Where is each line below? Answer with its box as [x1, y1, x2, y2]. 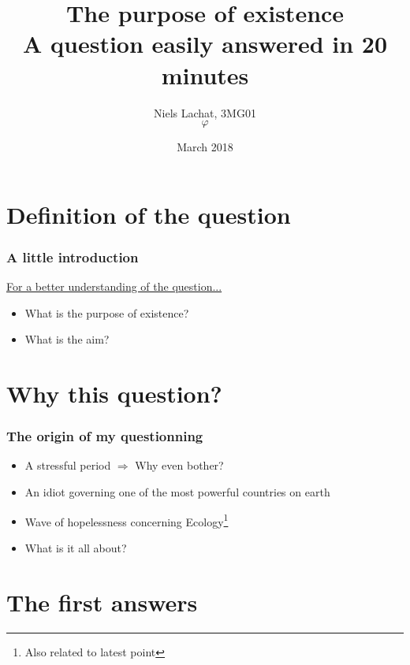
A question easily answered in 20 [22, 28, 388, 60]
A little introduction [6, 247, 139, 266]
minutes [161, 58, 249, 91]
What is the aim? [24, 331, 110, 347]
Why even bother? [135, 457, 224, 474]
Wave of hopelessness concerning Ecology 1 [24, 511, 229, 529]
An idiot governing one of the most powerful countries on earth [24, 484, 330, 500]
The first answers [6, 585, 198, 618]
